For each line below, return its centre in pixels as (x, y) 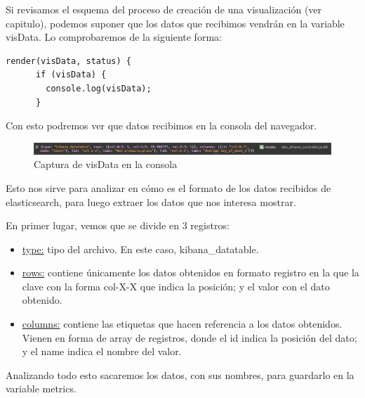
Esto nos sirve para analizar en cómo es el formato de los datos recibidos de (168, 187)
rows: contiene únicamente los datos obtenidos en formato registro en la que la (191, 272)
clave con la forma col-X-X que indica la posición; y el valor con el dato (176, 286)
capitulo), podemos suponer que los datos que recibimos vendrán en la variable (175, 23)
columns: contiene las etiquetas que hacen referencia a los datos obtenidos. (182, 324)
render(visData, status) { (68, 61)
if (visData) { (71, 75)
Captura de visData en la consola (106, 164)
